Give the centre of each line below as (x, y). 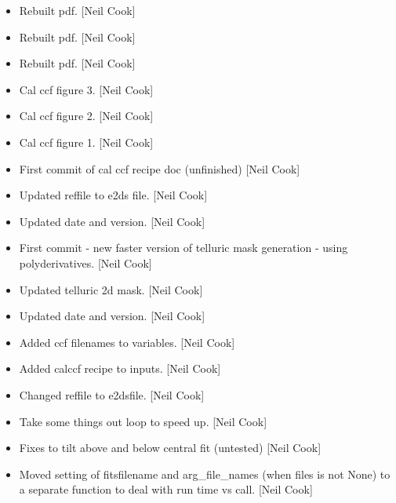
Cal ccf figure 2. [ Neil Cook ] (86, 116)
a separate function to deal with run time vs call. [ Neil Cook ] (166, 489)
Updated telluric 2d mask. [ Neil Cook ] (111, 289)
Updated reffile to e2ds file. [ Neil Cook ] (113, 195)
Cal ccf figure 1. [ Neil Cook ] (86, 142)
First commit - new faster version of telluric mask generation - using (183, 248)
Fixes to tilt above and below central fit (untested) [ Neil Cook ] (170, 448)
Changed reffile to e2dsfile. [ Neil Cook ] (112, 394)
